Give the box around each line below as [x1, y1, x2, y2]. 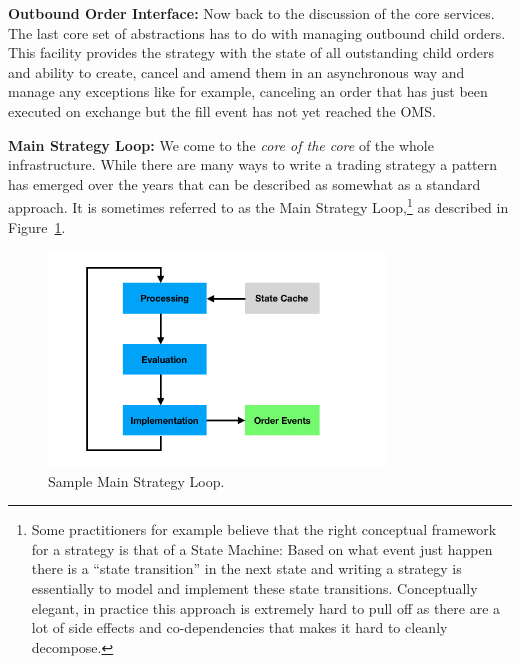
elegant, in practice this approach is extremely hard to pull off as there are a [31, 597, 501, 618]
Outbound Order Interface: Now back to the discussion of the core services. [8, 3, 495, 23]
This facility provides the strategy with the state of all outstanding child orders [8, 42, 494, 63]
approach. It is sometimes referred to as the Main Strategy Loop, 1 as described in [8, 194, 509, 217]
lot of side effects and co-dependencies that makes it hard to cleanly [31, 617, 448, 638]
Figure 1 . [8, 216, 66, 237]
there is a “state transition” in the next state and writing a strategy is [31, 558, 462, 579]
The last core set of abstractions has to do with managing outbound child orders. [8, 22, 506, 43]
